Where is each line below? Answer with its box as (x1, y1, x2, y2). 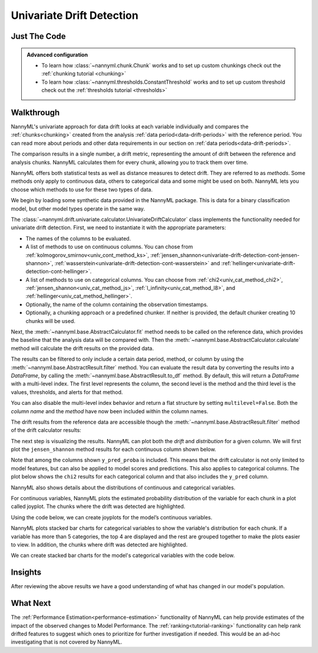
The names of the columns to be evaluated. (25, 235, 131, 242)
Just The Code (11, 31, 66, 41)
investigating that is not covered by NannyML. (11, 638, 122, 645)
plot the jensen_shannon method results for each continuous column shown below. (11, 446, 216, 453)
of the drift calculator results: (11, 427, 82, 434)
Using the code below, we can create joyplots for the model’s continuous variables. (11, 513, 213, 521)
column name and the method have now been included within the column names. (11, 407, 208, 415)
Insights (11, 568, 42, 578)
